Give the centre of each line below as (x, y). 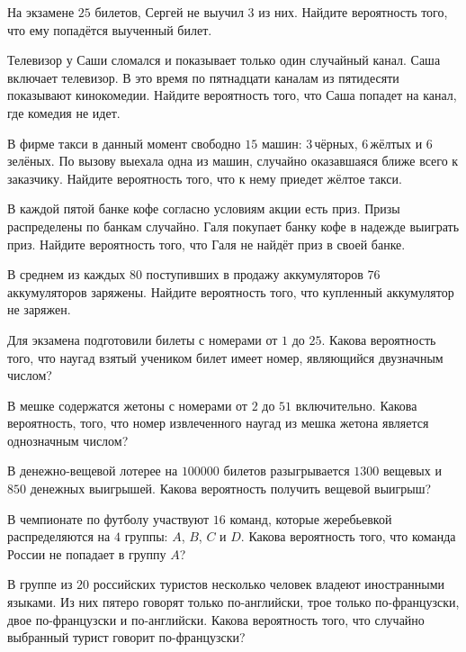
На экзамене (41, 12)
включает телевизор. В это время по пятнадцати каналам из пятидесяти (203, 77)
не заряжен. (39, 309)
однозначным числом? (68, 440)
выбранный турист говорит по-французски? (126, 637)
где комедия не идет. (64, 112)
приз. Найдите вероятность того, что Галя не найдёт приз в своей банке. (206, 244)
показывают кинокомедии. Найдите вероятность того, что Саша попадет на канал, (232, 95)
